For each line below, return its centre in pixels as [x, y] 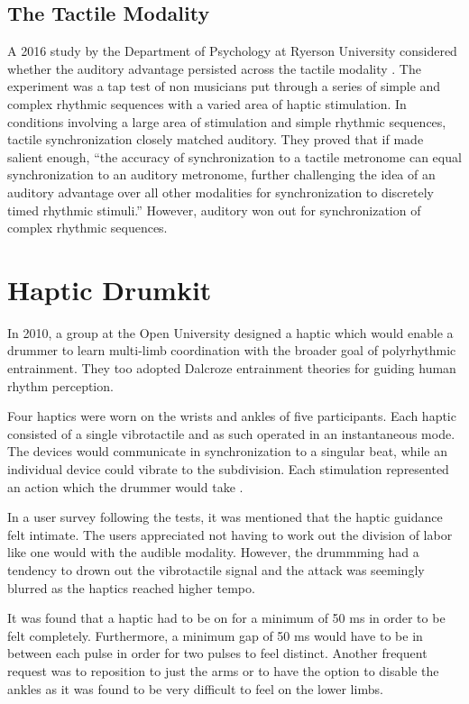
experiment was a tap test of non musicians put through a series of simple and [224, 86]
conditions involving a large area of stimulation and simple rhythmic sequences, [227, 121]
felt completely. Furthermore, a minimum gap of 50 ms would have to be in [215, 635]
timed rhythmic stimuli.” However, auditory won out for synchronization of [214, 210]
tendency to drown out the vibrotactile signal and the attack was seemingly [216, 569]
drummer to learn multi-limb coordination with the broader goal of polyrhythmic [232, 350]
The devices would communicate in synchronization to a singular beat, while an [227, 451]
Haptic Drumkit [110, 289]
